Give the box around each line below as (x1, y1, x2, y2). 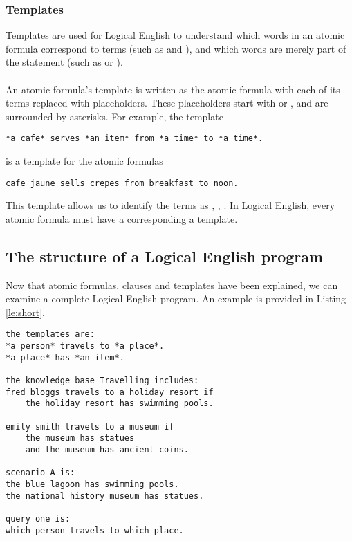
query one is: (6, 513, 71, 524)
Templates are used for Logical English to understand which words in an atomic (6, 28, 345, 42)
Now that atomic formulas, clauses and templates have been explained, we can (6, 277, 338, 292)
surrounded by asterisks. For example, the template (6, 109, 223, 123)
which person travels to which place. (6, 525, 184, 535)
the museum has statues (25, 433, 135, 443)
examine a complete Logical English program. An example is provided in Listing (6, 291, 346, 306)
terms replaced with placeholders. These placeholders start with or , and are (6, 95, 328, 110)
